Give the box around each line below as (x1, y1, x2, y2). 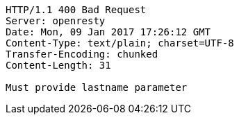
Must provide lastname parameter (6, 82, 188, 93)
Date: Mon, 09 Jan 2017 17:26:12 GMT (6, 26, 211, 37)
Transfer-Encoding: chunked (6, 49, 158, 60)
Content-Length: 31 (6, 60, 111, 71)
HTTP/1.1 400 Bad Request (6, 4, 147, 15)
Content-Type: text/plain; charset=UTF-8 (6, 37, 234, 49)
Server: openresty (6, 15, 106, 26)
